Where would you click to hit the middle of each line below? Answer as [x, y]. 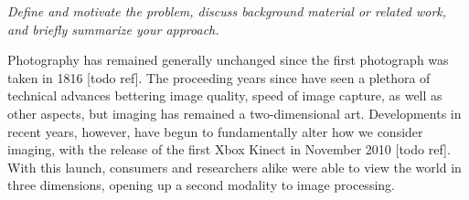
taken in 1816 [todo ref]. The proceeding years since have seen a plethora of [219, 77]
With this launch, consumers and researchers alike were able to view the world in [234, 167]
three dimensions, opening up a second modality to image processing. [201, 185]
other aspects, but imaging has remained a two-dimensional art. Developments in [234, 113]
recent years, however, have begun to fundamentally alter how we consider [215, 131]
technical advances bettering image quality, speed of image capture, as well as [225, 95]
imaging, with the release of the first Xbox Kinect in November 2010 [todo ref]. [229, 149]
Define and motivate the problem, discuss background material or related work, [227, 11]
